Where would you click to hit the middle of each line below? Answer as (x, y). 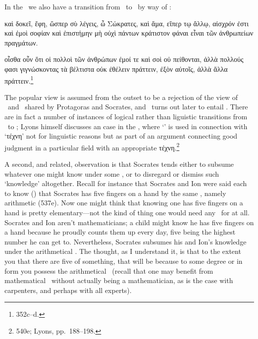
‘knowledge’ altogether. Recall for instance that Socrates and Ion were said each (126, 183)
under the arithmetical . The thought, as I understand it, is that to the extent (123, 251)
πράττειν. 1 (19, 80)
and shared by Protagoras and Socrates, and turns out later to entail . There (128, 107)
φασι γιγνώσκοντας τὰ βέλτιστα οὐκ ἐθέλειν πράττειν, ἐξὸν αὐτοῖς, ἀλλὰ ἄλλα (116, 69)
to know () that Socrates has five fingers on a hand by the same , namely (115, 193)
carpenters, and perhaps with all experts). (68, 290)
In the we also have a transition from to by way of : (88, 6)
